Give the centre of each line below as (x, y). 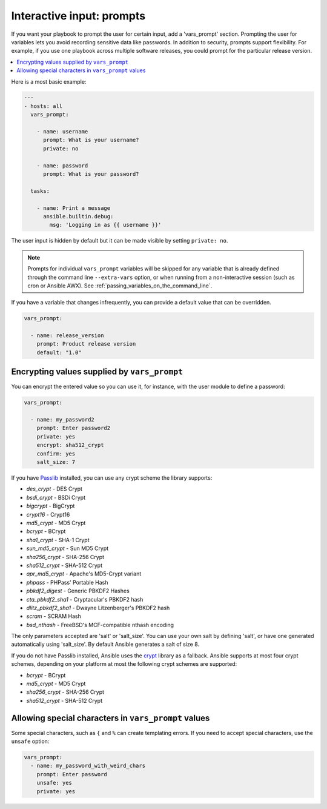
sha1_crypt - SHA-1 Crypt (58, 540)
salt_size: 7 (56, 462)
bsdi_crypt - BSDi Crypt (56, 497)
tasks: (40, 191)
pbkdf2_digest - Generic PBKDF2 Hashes (78, 591)
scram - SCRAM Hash (54, 616)
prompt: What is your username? (91, 140)
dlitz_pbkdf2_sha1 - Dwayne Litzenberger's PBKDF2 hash (98, 608)
